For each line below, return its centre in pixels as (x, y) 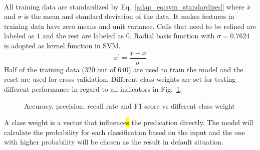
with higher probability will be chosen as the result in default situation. (114, 142)
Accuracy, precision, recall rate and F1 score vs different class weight (129, 105)
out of (106, 69)
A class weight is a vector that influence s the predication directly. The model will (129, 122)
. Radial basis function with (172, 36)
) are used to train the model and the (186, 69)
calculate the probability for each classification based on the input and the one (124, 132)
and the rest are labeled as (83, 36)
